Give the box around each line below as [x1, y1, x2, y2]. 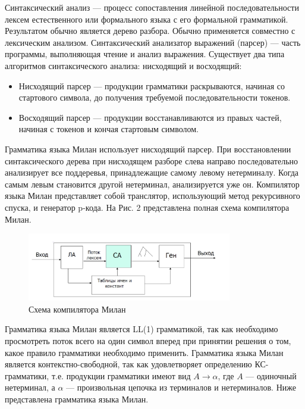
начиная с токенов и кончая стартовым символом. [18, 123, 199, 135]
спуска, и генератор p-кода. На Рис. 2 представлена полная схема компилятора [5, 201, 290, 213]
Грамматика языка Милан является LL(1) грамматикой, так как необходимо [5, 323, 278, 335]
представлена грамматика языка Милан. [5, 392, 149, 405]
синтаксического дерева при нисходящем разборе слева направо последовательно [5, 154, 298, 167]
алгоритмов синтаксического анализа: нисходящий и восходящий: [5, 59, 242, 71]
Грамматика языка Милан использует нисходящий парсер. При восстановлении [5, 142, 291, 155]
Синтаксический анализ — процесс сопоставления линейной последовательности [5, 1, 299, 13]
